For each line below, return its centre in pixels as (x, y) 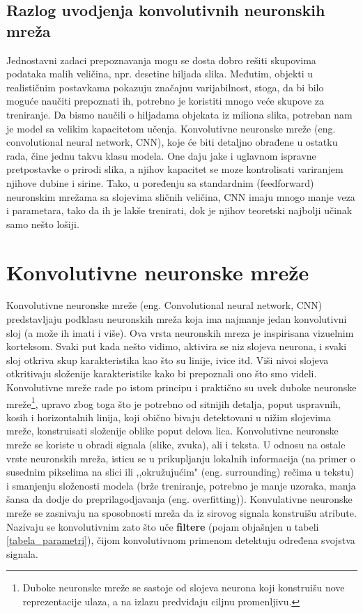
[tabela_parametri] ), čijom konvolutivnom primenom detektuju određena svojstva (181, 540)
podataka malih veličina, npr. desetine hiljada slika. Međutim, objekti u (160, 74)
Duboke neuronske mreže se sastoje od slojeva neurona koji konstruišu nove (184, 588)
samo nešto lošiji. (43, 224)
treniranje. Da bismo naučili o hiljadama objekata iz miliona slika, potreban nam (179, 114)
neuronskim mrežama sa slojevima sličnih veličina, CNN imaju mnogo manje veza (181, 196)
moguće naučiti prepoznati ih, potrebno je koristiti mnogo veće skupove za (165, 101)
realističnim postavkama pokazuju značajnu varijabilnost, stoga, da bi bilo (165, 87)
